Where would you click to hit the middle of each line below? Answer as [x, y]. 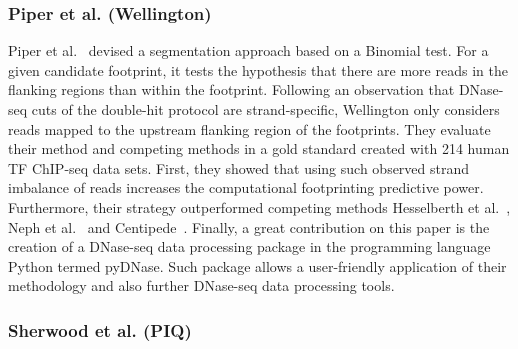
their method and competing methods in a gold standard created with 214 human [259, 148]
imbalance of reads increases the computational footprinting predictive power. [246, 187]
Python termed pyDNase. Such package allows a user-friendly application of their [257, 265]
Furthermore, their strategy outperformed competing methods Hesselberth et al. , [259, 206]
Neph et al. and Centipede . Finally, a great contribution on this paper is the [249, 226]
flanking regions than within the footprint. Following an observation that [231, 89]
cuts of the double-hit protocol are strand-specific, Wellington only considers [265, 109]
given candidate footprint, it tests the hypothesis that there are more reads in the [258, 69]
